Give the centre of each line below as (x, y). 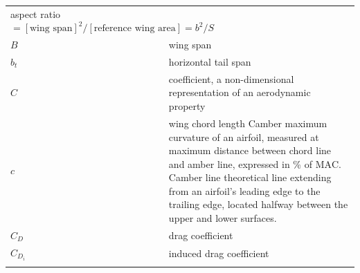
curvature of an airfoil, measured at (244, 136)
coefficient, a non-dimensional (231, 78)
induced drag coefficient (219, 253)
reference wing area (135, 29)
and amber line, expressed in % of (240, 163)
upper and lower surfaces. (223, 218)
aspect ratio (36, 13)
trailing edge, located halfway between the (258, 204)
